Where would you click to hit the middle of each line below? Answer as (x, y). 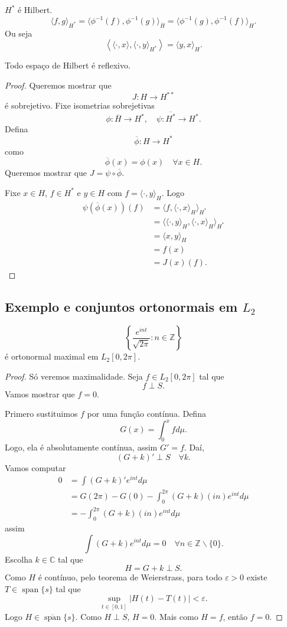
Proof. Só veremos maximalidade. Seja (74, 376)
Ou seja (19, 33)
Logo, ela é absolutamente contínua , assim (81, 447)
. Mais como (176, 616)
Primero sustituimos (41, 414)
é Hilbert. (35, 9)
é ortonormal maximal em (52, 356)
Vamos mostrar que (40, 393)
